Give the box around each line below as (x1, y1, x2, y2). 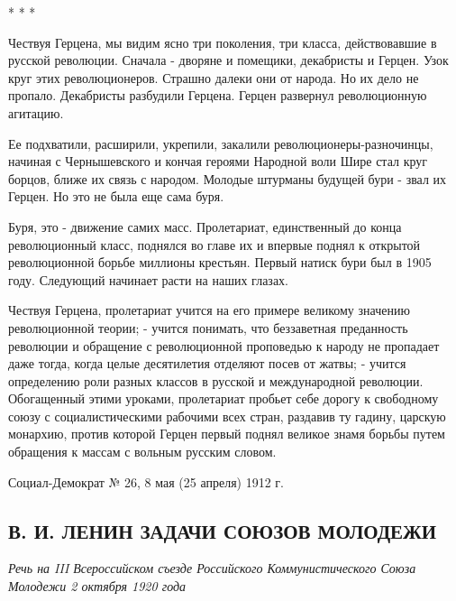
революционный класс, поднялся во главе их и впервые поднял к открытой (8, 235, 421, 254)
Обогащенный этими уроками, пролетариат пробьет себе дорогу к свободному (8, 389, 439, 408)
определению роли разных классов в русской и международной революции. (8, 371, 424, 390)
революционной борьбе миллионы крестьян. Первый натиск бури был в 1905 (8, 253, 432, 272)
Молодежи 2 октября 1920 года (8, 577, 187, 596)
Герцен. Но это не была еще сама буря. (8, 187, 224, 206)
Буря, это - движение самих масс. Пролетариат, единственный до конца (8, 217, 402, 236)
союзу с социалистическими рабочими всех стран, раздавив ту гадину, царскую (8, 406, 446, 425)
